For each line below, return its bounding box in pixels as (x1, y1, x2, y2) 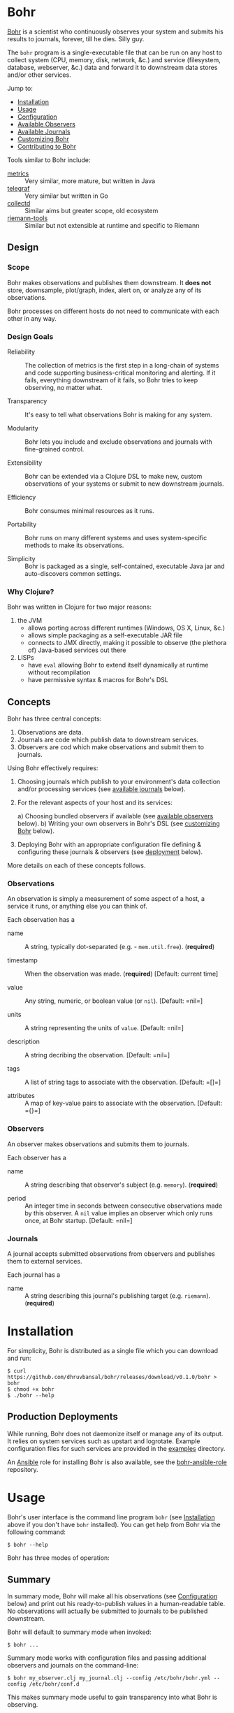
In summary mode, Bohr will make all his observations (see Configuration (7, 1592, 218, 1600)
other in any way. (7, 314, 57, 322)
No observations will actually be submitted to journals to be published (7, 1607, 208, 1615)
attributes (7, 1092, 35, 1100)
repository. (7, 1465, 38, 1473)
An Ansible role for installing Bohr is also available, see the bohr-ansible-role (7, 1458, 227, 1466)
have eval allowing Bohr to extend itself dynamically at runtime (27, 661, 209, 670)
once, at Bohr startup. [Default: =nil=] (24, 1216, 133, 1224)
